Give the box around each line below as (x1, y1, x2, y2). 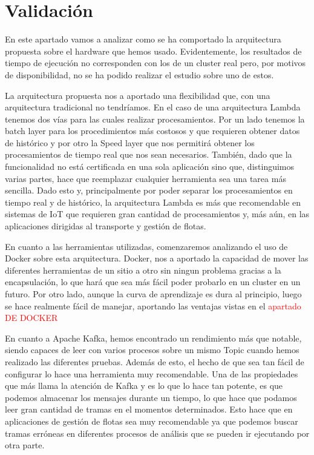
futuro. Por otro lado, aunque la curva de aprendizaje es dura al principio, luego (5, 288, 302, 300)
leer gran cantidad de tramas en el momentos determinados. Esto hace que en (5, 403, 293, 416)
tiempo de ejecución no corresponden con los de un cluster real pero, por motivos (5, 56, 306, 69)
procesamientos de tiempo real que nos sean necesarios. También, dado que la (5, 148, 292, 161)
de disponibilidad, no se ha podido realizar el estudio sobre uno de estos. (5, 68, 274, 81)
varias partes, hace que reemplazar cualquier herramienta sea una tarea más (5, 172, 286, 184)
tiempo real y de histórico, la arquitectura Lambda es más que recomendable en (5, 195, 301, 208)
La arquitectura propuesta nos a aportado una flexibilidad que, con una (5, 89, 270, 101)
